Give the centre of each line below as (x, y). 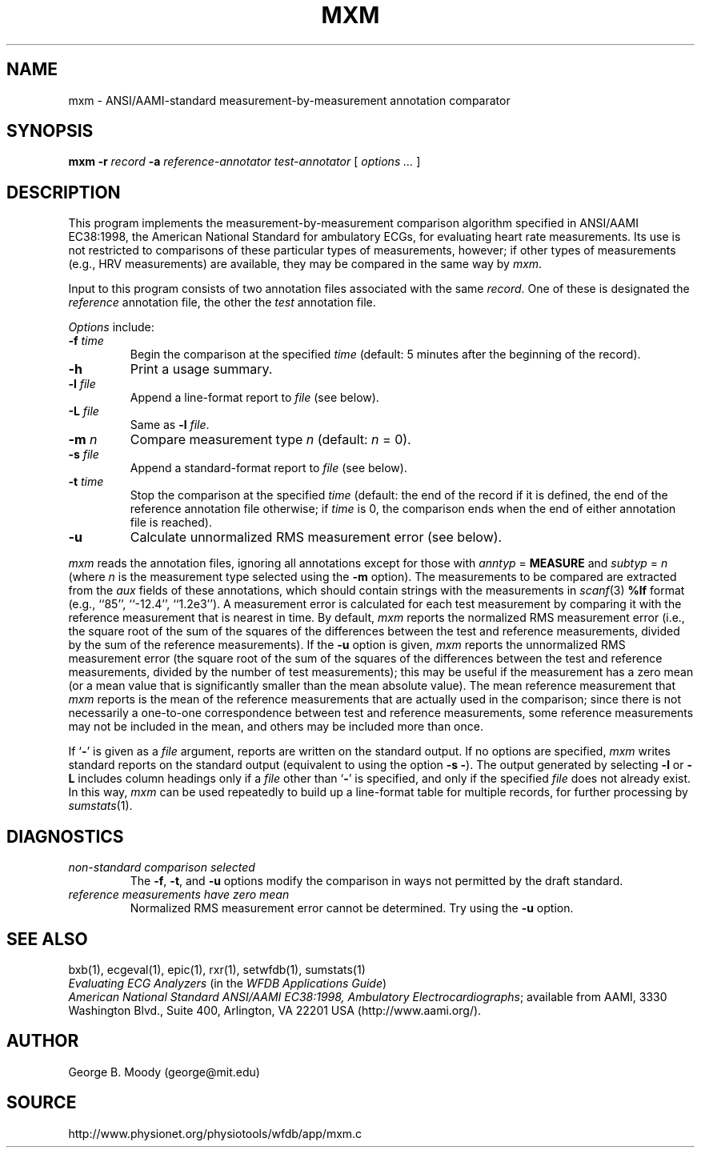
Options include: (111, 327)
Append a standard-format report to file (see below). (268, 468)
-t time (86, 482)
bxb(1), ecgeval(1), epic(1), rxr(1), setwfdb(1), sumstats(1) (217, 969)
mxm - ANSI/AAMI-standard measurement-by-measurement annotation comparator (289, 100)
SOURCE (42, 1103)
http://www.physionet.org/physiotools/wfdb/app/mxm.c (215, 1133)
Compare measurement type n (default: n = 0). (270, 440)
